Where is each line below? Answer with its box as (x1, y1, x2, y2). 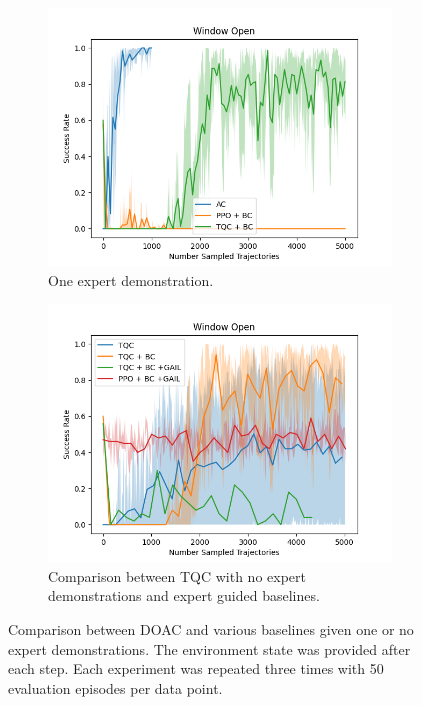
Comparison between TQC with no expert (48, 565, 306, 586)
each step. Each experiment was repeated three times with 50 (8, 658, 384, 679)
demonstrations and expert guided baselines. (48, 585, 320, 606)
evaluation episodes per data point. (8, 677, 223, 698)
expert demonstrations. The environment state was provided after (8, 638, 411, 659)
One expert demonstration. (48, 269, 214, 290)
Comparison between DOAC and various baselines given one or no (8, 618, 414, 639)
